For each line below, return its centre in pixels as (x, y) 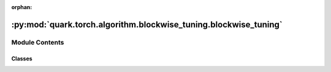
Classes (22, 59)
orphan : (22, 7)
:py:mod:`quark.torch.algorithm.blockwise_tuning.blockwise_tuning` (147, 24)
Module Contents (38, 42)
